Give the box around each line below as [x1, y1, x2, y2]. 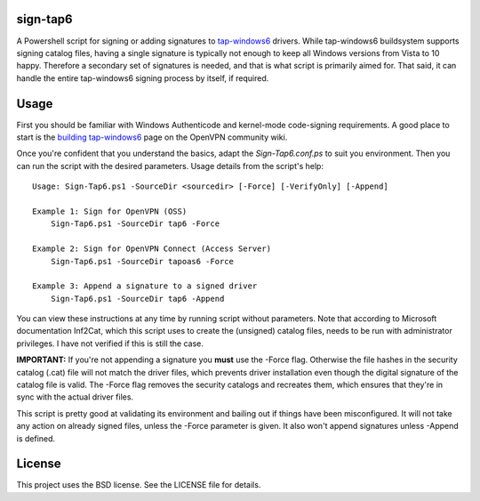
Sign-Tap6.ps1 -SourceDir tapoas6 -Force [50, 256, 235, 266]
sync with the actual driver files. [16, 392, 133, 402]
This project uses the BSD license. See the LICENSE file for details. [16, 480, 261, 490]
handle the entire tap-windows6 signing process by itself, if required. [16, 72, 269, 84]
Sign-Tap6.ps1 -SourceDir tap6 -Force [50, 219, 220, 229]
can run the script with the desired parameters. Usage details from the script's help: [16, 160, 324, 171]
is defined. [16, 432, 56, 444]
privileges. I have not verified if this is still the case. [16, 338, 204, 349]
